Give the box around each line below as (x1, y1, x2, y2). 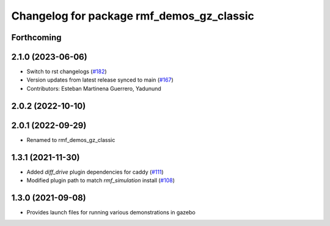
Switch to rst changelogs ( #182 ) (26, 68, 107, 76)
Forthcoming (11, 32, 62, 43)
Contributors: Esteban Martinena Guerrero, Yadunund (26, 85, 161, 92)
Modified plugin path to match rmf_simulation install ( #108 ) (26, 177, 175, 184)
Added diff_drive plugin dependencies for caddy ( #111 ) (26, 168, 164, 175)
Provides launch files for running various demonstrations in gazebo (26, 208, 196, 216)
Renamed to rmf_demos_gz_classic (26, 136, 116, 143)
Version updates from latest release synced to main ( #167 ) (26, 76, 174, 83)
